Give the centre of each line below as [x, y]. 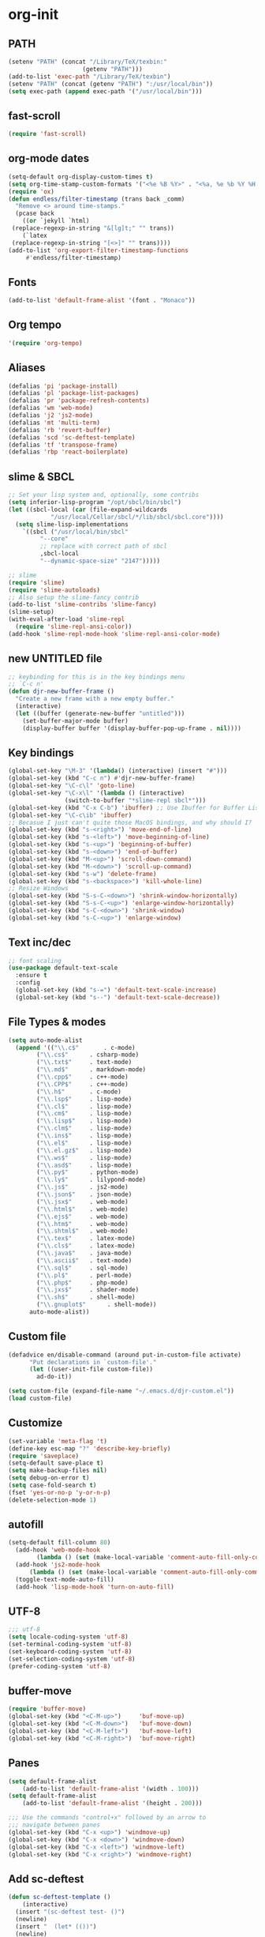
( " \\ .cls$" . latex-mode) [86, 1246]
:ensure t [31, 976]
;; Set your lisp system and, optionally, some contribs [104, 495]
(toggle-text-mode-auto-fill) [65, 1579]
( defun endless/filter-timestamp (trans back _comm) [97, 199]
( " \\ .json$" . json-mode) [84, 1194]
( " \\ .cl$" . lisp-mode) [84, 1106]
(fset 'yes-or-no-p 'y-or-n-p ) [60, 1492]
